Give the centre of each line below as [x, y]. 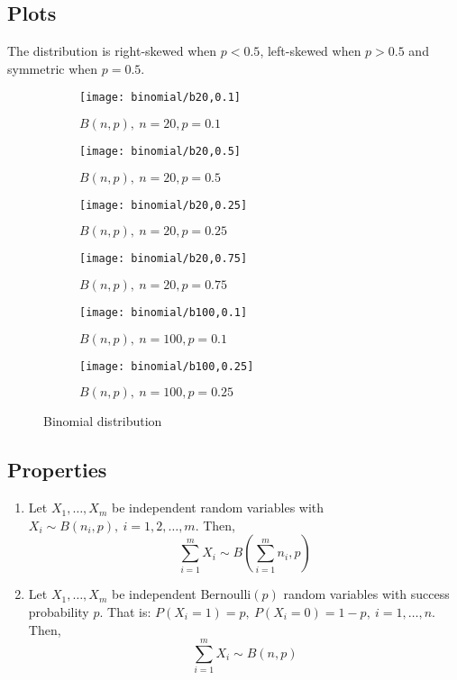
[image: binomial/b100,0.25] [167, 366]
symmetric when [53, 68]
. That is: [125, 611]
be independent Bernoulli [181, 594]
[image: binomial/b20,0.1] [160, 98]
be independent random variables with [218, 508]
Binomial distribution [103, 421]
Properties [57, 470]
